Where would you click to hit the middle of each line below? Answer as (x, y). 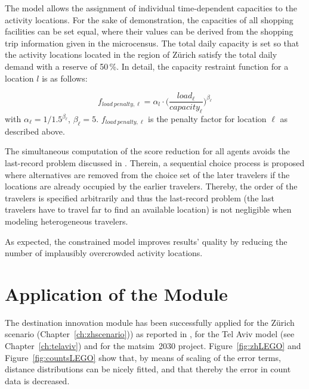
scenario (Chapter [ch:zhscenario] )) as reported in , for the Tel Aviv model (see (150, 334)
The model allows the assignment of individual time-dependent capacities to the (151, 8)
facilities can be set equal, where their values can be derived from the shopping (149, 31)
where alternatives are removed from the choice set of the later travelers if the (147, 174)
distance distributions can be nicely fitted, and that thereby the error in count (148, 369)
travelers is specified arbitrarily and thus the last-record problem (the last (140, 197)
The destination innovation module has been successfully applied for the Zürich (150, 322)
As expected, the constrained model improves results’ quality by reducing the (146, 241)
